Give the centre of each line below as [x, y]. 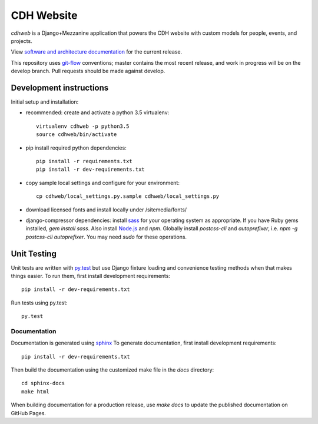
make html [35, 391]
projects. [21, 41]
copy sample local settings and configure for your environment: [102, 183]
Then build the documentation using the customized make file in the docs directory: [112, 370]
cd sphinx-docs [43, 383]
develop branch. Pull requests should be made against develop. [88, 71]
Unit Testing [34, 254]
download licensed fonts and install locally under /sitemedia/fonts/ [106, 210]
